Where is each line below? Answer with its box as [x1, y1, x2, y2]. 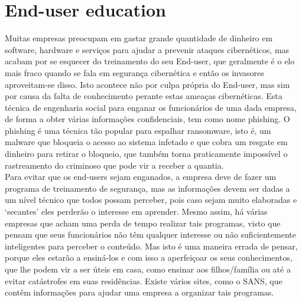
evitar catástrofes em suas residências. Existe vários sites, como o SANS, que [5, 274, 282, 287]
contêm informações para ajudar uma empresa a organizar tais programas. [5, 286, 274, 298]
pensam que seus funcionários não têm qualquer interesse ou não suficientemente [5, 228, 296, 241]
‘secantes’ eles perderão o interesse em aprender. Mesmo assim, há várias [5, 205, 268, 218]
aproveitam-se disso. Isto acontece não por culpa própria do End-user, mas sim [5, 78, 290, 90]
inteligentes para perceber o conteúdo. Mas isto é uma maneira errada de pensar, [5, 239, 298, 252]
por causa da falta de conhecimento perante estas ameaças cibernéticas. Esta [5, 90, 282, 102]
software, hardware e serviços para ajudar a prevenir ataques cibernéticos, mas [5, 43, 290, 55]
